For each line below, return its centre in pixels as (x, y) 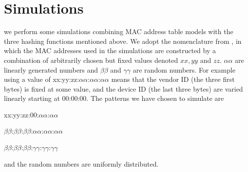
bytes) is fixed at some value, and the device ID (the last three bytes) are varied (124, 88)
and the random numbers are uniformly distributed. (81, 163)
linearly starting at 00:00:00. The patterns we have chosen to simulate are (114, 98)
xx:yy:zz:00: (21, 114)
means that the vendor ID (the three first (173, 79)
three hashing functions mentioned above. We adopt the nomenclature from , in (123, 41)
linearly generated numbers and (51, 69)
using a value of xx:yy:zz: (42, 79)
